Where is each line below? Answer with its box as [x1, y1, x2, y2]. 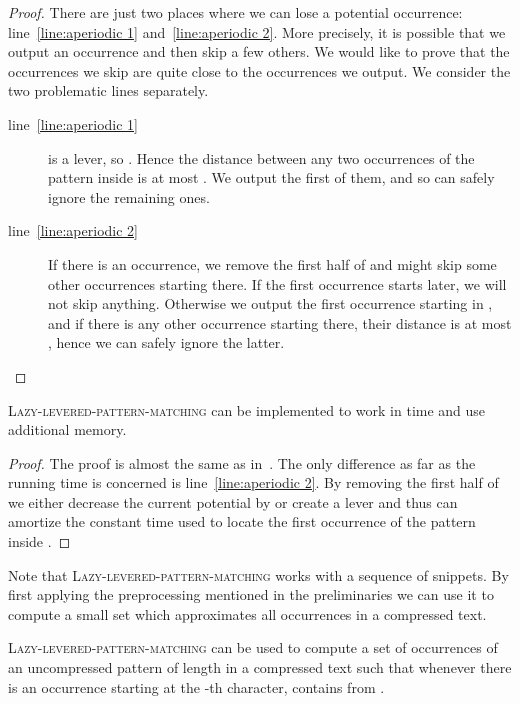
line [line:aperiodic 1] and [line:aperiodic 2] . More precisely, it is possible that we [8, 21, 506, 42]
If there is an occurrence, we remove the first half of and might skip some [48, 253, 497, 274]
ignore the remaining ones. [48, 186, 210, 207]
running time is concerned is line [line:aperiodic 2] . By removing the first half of [8, 472, 499, 493]
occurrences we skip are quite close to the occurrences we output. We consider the [8, 60, 511, 81]
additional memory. [8, 419, 127, 440]
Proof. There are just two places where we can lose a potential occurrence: [8, 2, 463, 22]
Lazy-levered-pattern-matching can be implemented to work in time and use [8, 399, 486, 420]
